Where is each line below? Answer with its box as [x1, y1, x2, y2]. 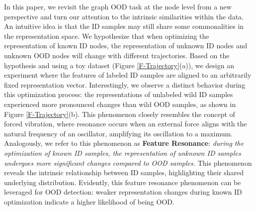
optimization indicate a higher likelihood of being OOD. [4, 196, 174, 207]
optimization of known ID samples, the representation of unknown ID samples [4, 147, 241, 158]
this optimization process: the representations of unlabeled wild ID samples [4, 89, 233, 100]
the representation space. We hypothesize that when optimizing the [4, 30, 209, 41]
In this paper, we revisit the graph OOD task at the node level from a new [4, 1, 232, 11]
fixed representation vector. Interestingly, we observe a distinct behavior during [4, 79, 246, 90]
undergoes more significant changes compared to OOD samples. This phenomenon [4, 157, 252, 168]
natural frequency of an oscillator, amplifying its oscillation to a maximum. [4, 128, 233, 138]
